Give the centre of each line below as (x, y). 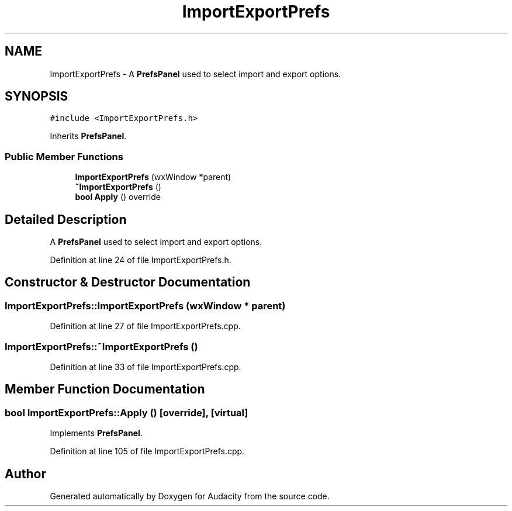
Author (25, 474)
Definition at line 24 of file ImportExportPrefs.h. (141, 260)
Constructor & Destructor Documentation (128, 282)
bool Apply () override (118, 197)
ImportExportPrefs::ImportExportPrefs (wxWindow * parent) (145, 305)
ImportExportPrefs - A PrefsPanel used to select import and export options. (196, 74)
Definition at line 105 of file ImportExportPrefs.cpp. (147, 451)
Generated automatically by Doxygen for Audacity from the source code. (190, 496)
